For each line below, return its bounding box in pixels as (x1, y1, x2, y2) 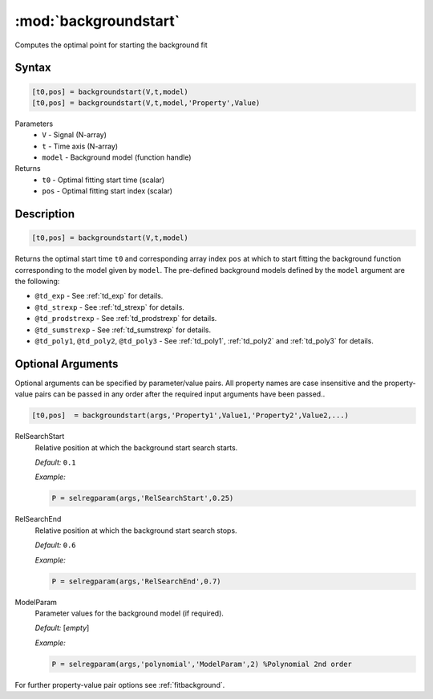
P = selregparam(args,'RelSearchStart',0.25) (51, 494, 234, 503)
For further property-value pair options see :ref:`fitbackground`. (14, 680, 225, 689)
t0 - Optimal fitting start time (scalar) (42, 175, 165, 185)
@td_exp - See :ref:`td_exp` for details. (34, 291, 164, 301)
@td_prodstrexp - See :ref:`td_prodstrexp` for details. (34, 314, 217, 323)
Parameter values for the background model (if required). (34, 608, 225, 618)
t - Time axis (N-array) (42, 141, 119, 151)
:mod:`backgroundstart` (14, 12, 180, 30)
